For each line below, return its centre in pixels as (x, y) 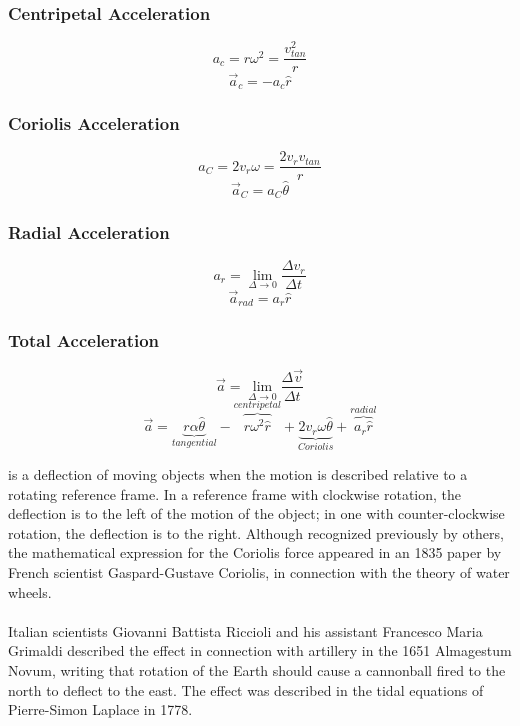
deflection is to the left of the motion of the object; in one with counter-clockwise (256, 513)
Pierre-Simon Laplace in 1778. (100, 709)
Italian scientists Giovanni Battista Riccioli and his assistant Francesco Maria (245, 630)
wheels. (30, 591)
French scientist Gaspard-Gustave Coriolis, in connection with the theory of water (259, 571)
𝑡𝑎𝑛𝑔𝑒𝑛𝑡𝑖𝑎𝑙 (194, 442)
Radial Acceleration (89, 232)
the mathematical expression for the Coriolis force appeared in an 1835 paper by (255, 552)
